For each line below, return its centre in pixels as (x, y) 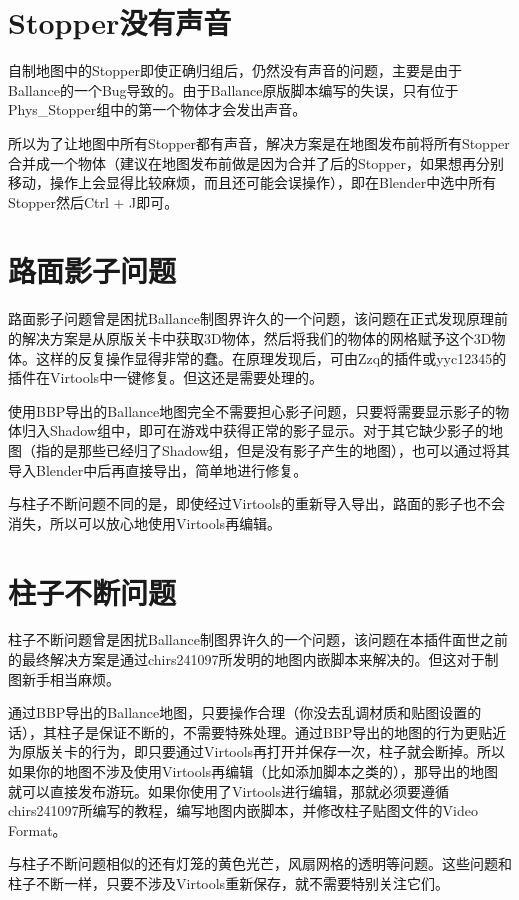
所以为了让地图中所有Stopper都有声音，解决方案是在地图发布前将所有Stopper (259, 142)
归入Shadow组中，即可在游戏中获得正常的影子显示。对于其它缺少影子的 (255, 430)
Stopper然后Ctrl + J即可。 (93, 201)
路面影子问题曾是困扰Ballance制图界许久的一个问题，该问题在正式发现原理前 (258, 318)
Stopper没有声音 (120, 22)
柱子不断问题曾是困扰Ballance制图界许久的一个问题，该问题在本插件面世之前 (258, 639)
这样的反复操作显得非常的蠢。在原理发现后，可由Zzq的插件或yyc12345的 (271, 357)
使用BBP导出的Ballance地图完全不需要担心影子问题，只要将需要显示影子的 (252, 410)
